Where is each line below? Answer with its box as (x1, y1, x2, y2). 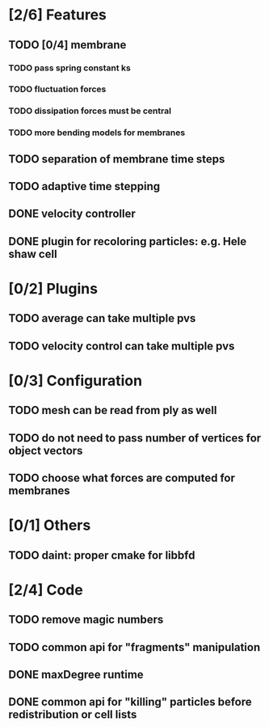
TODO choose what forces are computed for (8, 471, 236, 485)
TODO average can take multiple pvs (8, 311, 196, 325)
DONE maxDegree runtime (8, 668, 144, 682)
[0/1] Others (8, 516, 91, 535)
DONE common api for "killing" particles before (8, 695, 252, 709)
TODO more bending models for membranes (8, 127, 186, 138)
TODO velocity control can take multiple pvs (8, 339, 235, 353)
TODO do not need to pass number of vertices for (8, 431, 262, 445)
